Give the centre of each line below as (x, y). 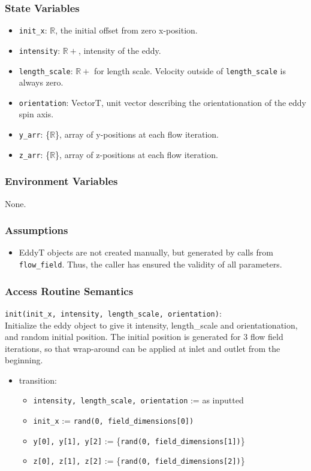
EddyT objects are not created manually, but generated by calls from (146, 252)
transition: (38, 380)
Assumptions (37, 230)
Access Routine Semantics (69, 291)
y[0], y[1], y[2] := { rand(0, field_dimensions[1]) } (139, 440)
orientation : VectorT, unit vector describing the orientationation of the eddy (162, 102)
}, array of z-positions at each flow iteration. (137, 154)
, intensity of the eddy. (120, 50)
